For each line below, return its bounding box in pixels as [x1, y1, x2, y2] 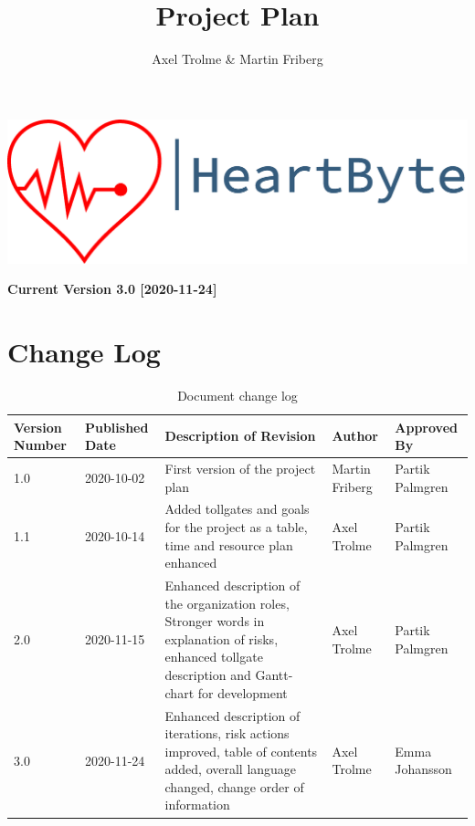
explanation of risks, [164, 629, 279, 648]
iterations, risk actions [164, 724, 290, 743]
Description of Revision [164, 426, 316, 445]
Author [332, 426, 379, 445]
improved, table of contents [164, 741, 318, 760]
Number [14, 435, 67, 455]
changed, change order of [164, 777, 304, 796]
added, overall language [164, 759, 297, 779]
